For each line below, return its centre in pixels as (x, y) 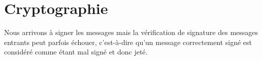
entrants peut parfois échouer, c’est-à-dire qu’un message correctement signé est (128, 42)
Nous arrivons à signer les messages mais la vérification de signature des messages (131, 32)
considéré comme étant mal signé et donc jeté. (76, 52)
